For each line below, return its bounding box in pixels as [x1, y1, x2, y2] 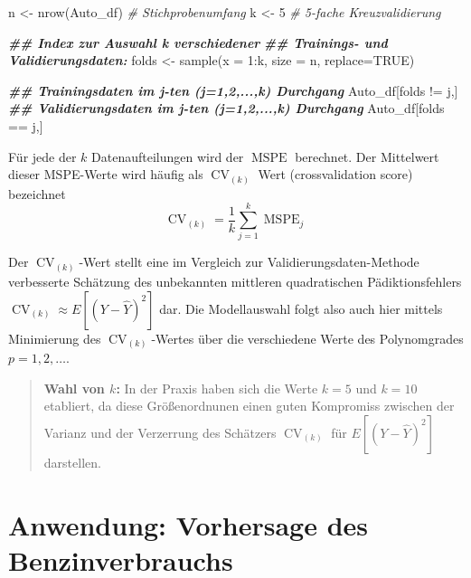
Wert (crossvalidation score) [258, 165, 413, 184]
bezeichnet [8, 184, 66, 203]
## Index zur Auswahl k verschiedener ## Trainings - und [8, 33, 388, 52]
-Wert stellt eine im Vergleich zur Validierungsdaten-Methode [79, 252, 419, 271]
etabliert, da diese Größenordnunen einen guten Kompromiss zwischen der [43, 396, 455, 415]
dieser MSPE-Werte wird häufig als [8, 165, 203, 184]
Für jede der [8, 147, 77, 166]
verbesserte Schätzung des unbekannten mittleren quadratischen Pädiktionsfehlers [8, 271, 462, 290]
